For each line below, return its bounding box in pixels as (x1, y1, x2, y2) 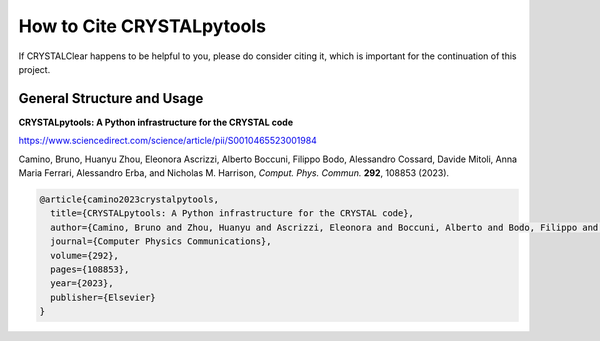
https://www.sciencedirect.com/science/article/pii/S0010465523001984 (18, 135, 317, 147)
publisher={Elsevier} (50, 291, 157, 303)
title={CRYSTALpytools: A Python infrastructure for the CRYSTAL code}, (50, 208, 415, 219)
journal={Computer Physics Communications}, (50, 236, 272, 247)
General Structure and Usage (18, 90, 204, 107)
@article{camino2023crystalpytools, (39, 194, 220, 205)
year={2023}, (50, 278, 114, 289)
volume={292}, (50, 250, 120, 261)
